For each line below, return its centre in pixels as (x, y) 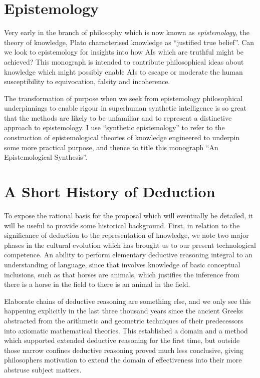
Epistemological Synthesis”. (46, 157)
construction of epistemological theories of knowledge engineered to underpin (122, 137)
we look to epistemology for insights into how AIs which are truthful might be (124, 52)
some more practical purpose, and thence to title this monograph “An (111, 147)
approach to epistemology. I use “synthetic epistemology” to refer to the (114, 127)
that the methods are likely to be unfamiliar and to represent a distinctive (118, 117)
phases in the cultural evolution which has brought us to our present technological (130, 245)
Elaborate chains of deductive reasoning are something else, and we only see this (127, 301)
